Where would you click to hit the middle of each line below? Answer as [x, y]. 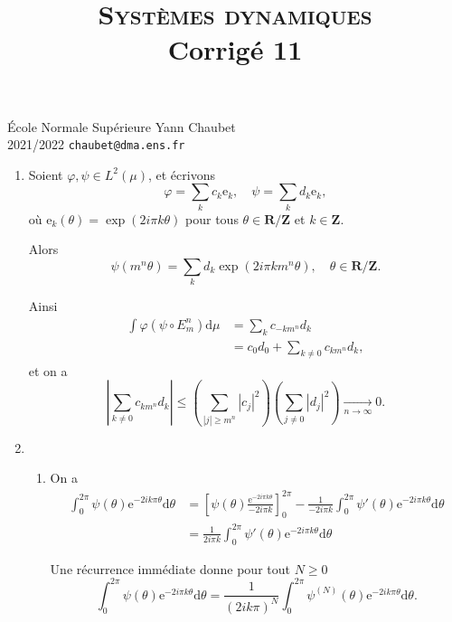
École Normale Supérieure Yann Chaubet [122, 126]
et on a [48, 370]
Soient [46, 174]
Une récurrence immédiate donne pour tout [170, 568]
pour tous [212, 218]
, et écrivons [181, 174]
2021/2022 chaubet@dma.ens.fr [96, 144]
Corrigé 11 [235, 49]
